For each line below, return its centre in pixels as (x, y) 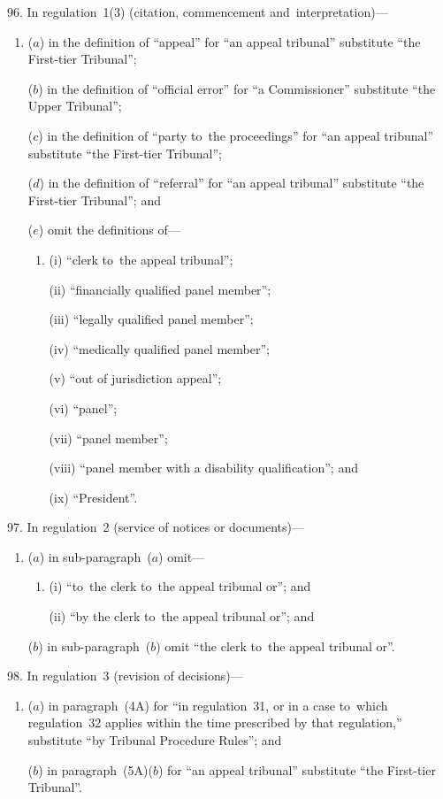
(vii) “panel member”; (108, 438)
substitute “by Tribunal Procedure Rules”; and (155, 740)
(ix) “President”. (93, 497)
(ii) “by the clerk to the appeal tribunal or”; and (182, 616)
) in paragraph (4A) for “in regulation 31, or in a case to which (214, 705)
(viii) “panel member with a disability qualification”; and (203, 468)
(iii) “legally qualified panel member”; (151, 319)
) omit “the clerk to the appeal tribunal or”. (275, 645)
